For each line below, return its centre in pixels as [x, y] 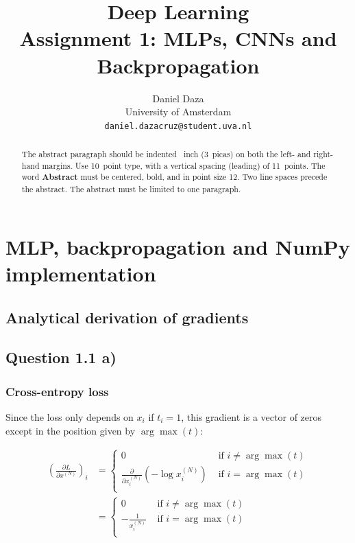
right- [323, 154]
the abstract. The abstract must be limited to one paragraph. [131, 189]
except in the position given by [71, 430]
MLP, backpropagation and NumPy [178, 246]
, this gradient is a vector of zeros [252, 416]
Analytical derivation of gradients [127, 317]
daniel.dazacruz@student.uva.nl [178, 126]
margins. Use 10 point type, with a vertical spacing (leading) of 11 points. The [184, 165]
